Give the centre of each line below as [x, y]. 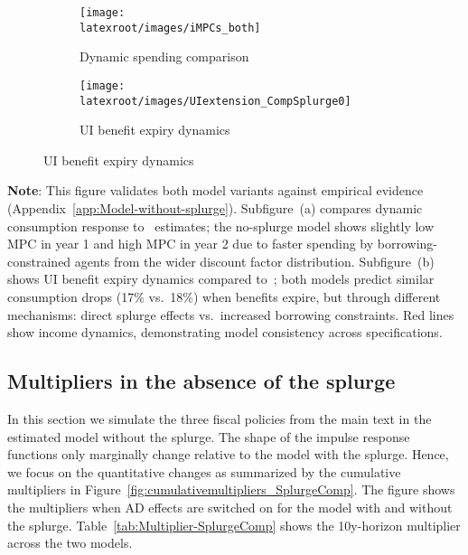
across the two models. [70, 543]
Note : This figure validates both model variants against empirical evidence [215, 190]
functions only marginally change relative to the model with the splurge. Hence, [228, 454]
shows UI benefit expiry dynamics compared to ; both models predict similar [221, 279]
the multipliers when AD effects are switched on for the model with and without [230, 507]
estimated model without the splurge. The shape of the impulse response [209, 436]
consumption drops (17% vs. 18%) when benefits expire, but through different [224, 296]
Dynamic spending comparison [164, 56]
